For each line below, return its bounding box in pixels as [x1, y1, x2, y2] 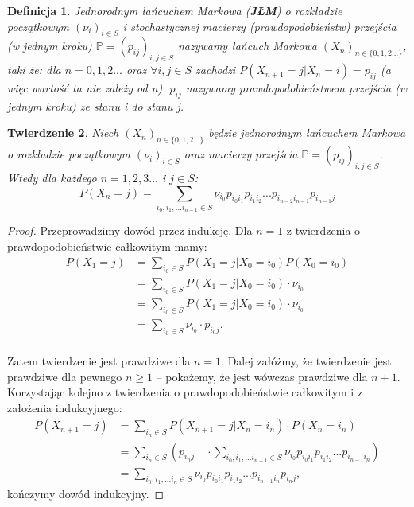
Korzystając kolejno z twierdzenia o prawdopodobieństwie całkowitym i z [7, 384, 363, 400]
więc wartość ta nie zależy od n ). [7, 79, 166, 96]
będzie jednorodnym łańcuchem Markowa [208, 124, 406, 141]
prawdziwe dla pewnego [7, 368, 122, 384]
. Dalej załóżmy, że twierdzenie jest [221, 353, 392, 369]
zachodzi [195, 61, 236, 78]
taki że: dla [7, 61, 61, 78]
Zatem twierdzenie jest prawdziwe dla [7, 353, 191, 369]
